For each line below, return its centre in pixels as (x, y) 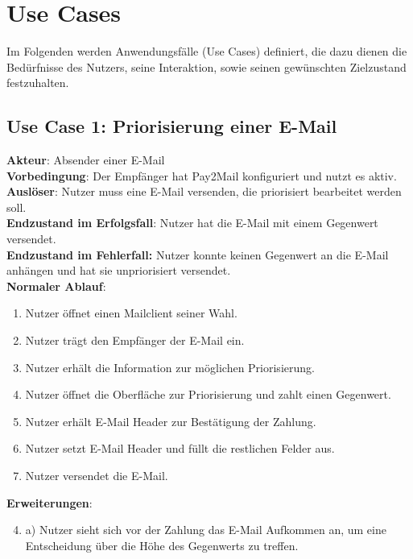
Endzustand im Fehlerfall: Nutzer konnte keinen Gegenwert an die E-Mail (198, 254)
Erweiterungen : (50, 502)
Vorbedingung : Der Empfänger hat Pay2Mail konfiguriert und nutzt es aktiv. (202, 175)
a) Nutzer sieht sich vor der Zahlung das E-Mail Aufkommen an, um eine (206, 530)
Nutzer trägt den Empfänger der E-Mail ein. (135, 340)
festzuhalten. (38, 83)
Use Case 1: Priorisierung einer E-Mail (172, 126)
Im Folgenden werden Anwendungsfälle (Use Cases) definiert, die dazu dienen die (207, 51)
